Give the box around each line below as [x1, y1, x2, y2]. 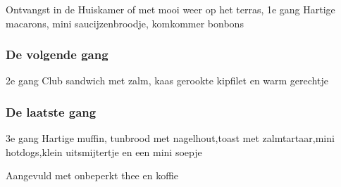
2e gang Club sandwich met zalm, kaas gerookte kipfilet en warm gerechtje [6, 73, 328, 88]
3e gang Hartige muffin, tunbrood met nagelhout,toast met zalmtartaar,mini [6, 131, 335, 146]
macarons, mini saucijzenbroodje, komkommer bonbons [6, 15, 244, 30]
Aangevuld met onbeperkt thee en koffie [6, 168, 179, 183]
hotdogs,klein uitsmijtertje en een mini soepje [6, 144, 202, 159]
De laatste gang [6, 103, 97, 120]
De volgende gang [6, 46, 108, 63]
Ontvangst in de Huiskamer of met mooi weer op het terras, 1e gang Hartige [6, 2, 335, 16]
